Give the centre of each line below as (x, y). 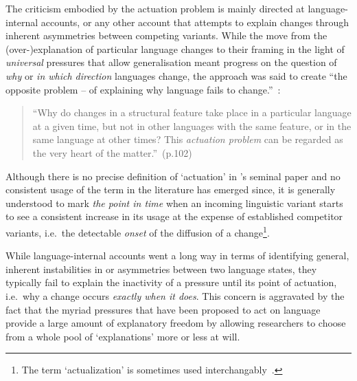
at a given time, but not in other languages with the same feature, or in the (192, 126)
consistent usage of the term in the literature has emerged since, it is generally (171, 189)
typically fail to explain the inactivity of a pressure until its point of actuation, (171, 282)
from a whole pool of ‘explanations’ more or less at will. (123, 336)
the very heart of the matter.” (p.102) (112, 152)
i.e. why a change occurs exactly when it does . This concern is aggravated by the (175, 295)
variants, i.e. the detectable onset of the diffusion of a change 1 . (138, 231)
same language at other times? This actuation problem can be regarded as (188, 139)
